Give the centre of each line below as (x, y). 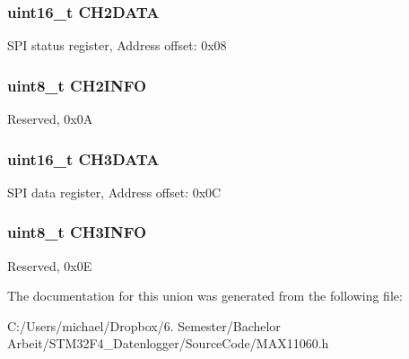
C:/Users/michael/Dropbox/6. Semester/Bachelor (144, 325)
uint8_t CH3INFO (77, 232)
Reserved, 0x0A (50, 119)
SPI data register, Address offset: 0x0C (114, 192)
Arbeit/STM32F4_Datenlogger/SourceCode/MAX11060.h (168, 343)
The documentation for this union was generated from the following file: (205, 296)
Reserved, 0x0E (50, 265)
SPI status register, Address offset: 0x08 (117, 45)
